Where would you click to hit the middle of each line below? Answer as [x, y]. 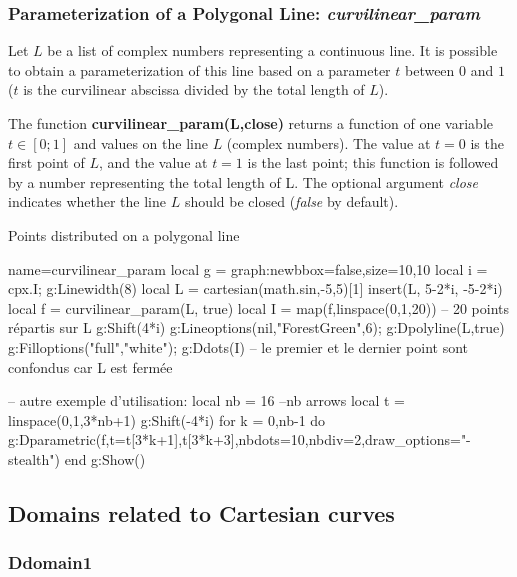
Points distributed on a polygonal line [124, 234]
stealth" [31, 458]
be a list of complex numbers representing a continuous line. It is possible [272, 50]
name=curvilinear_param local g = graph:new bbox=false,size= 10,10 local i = [248, 268]
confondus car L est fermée [90, 366]
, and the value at [153, 162]
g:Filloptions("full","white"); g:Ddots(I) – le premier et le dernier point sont [238, 346]
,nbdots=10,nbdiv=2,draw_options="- [352, 439]
